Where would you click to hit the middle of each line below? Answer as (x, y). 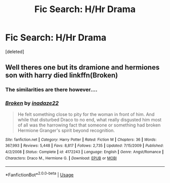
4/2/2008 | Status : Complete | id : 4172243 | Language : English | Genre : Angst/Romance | (84, 152)
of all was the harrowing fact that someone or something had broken (89, 125)
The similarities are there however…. (51, 90)
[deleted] (15, 51)
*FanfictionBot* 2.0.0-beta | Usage (39, 174)
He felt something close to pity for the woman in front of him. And (86, 114)
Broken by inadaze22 (32, 103)
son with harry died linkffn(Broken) (62, 75)
